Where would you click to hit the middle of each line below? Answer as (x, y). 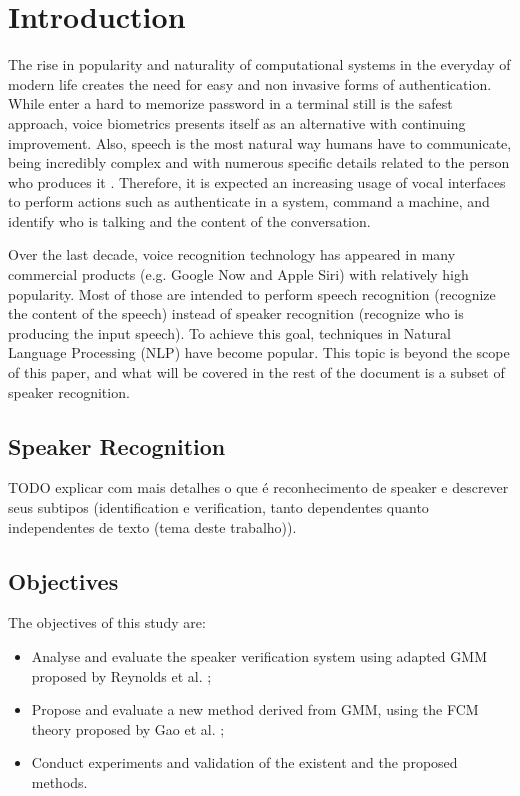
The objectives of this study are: (107, 622)
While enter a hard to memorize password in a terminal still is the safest (230, 103)
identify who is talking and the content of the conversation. (189, 220)
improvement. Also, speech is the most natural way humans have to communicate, (260, 142)
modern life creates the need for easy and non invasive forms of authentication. (250, 83)
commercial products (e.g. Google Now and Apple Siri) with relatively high (238, 274)
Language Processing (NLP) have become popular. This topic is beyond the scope (259, 352)
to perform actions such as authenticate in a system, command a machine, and (249, 201)
